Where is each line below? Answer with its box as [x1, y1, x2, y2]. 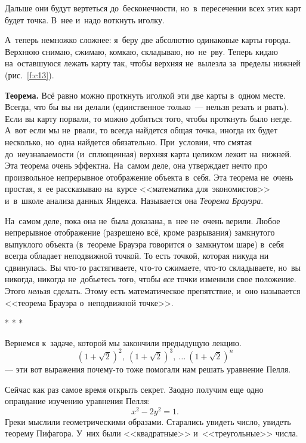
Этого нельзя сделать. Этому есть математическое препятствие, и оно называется [5, 285, 301, 297]
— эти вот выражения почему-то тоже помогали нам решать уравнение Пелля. [5, 362, 291, 375]
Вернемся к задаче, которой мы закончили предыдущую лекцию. [5, 336, 242, 349]
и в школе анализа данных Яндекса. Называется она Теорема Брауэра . [5, 194, 264, 206]
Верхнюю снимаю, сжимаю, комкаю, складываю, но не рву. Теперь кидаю [5, 45, 279, 57]
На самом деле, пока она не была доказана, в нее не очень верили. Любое [5, 214, 280, 227]
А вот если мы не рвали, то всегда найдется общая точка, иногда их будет [5, 124, 278, 136]
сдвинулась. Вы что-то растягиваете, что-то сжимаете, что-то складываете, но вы [5, 261, 301, 273]
